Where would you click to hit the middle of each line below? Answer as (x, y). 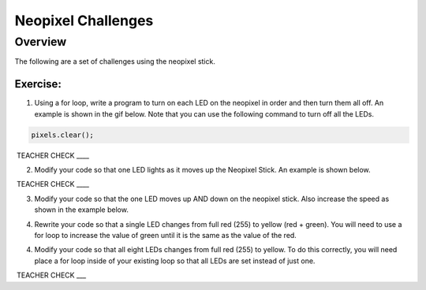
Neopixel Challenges (84, 20)
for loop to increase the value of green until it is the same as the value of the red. (166, 235)
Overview (41, 42)
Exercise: (38, 84)
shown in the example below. (82, 210)
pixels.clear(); (63, 135)
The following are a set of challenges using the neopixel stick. (115, 61)
